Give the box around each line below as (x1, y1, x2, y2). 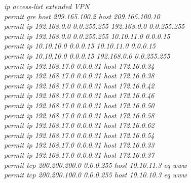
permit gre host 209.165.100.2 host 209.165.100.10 (4, 11, 160, 21)
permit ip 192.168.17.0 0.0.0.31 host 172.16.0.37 (4, 149, 155, 160)
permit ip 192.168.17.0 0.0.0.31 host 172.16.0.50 (4, 100, 155, 110)
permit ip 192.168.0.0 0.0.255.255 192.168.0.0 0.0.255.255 (4, 21, 185, 31)
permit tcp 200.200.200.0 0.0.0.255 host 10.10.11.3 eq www (4, 159, 187, 170)
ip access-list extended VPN (4, 1, 90, 11)
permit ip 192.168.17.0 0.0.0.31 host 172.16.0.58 (4, 110, 155, 120)
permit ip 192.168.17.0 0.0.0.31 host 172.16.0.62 (4, 120, 155, 130)
